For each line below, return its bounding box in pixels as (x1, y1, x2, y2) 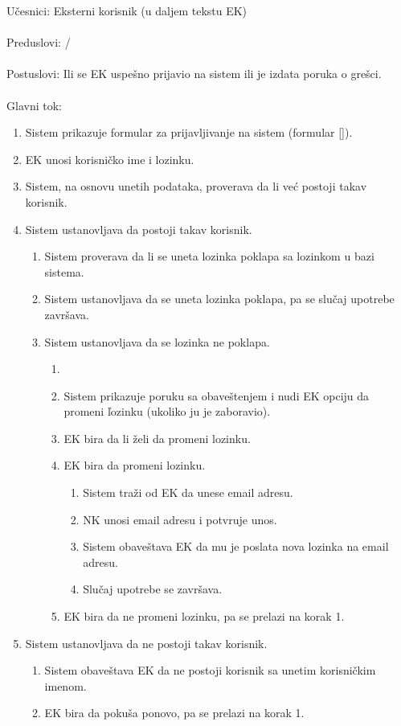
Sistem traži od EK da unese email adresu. (83, 484, 293, 501)
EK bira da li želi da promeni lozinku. (63, 429, 251, 446)
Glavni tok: (6, 96, 62, 113)
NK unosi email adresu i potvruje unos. (83, 511, 277, 527)
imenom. (44, 677, 87, 694)
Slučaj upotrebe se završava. (83, 580, 223, 597)
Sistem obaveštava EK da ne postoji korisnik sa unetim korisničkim (44, 662, 376, 679)
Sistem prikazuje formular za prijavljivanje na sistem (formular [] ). (25, 124, 353, 141)
